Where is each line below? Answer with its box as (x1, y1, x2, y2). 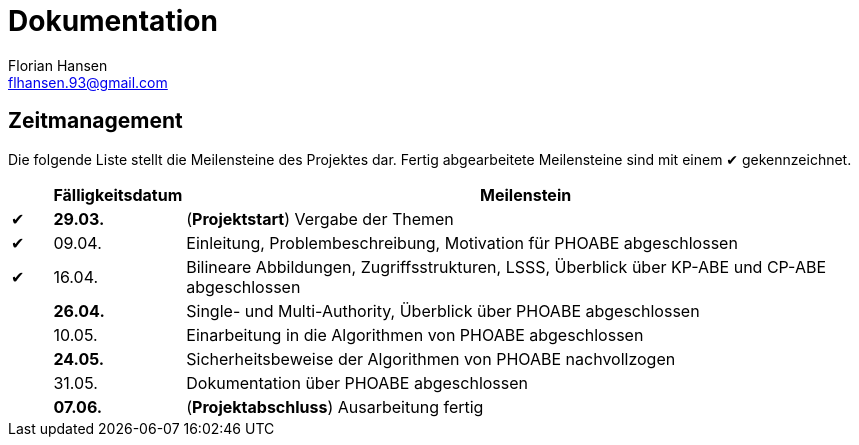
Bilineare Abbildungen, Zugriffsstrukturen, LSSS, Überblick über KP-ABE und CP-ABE (186, 256, 827, 277)
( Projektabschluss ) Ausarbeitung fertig (186, 396, 484, 417)
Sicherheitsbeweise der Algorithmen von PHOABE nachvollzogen (186, 348, 676, 369)
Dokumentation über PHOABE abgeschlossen (186, 372, 529, 393)
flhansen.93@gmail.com (8, 73, 168, 91)
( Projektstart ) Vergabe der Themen (186, 208, 454, 229)
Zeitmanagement (8, 108, 183, 134)
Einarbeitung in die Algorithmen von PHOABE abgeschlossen (186, 324, 644, 345)
